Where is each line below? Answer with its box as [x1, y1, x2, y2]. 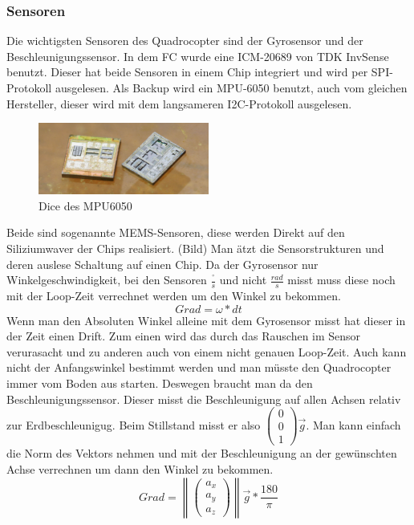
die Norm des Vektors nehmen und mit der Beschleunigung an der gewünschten [6, 445, 397, 462]
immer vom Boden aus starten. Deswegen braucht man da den [6, 374, 313, 391]
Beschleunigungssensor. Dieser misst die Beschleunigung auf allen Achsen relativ [6, 390, 401, 407]
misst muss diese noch [287, 271, 396, 288]
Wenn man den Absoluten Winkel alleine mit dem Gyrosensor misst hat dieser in [6, 311, 406, 328]
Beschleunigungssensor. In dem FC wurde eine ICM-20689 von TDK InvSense [6, 47, 389, 64]
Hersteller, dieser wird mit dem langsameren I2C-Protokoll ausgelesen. [6, 95, 352, 112]
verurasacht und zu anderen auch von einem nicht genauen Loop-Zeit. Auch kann [6, 343, 407, 360]
